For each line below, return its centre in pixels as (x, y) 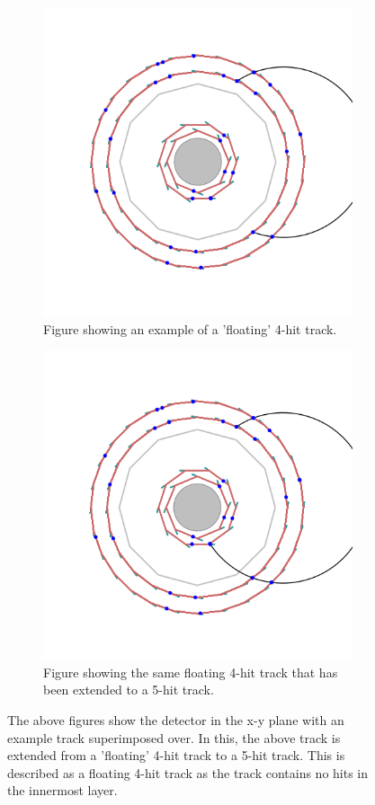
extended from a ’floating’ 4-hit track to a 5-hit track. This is (176, 755)
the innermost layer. (62, 790)
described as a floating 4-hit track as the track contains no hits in (188, 772)
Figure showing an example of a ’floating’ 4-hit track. (190, 328)
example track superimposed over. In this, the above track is (174, 737)
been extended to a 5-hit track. (129, 690)
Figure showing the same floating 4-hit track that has (191, 672)
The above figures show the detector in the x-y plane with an (176, 719)
